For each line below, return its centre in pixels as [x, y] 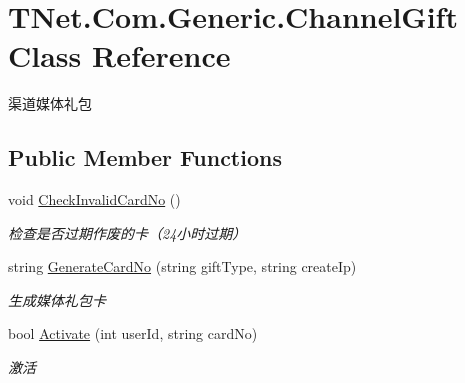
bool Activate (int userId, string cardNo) [133, 333]
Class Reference [119, 55]
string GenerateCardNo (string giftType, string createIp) [182, 266]
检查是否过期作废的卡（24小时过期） [127, 232]
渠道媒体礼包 [50, 103]
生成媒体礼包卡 [57, 299]
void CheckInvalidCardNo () [94, 199]
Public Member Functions [145, 157]
